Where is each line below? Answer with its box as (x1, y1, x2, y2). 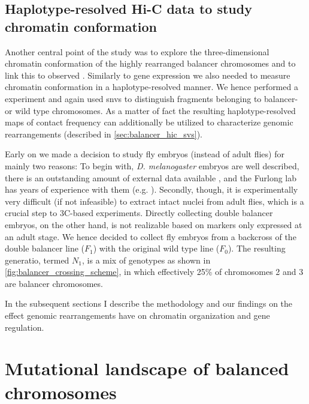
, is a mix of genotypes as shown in (82, 253, 211, 266)
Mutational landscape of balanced (5, 356, 289, 381)
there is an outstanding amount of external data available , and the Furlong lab (5, 171, 297, 184)
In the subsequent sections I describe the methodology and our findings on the (5, 297, 293, 310)
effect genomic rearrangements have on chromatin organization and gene (5, 309, 270, 322)
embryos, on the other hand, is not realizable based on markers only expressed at (5, 218, 302, 231)
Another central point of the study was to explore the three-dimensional (5, 45, 269, 58)
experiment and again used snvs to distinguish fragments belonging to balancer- (5, 92, 298, 104)
